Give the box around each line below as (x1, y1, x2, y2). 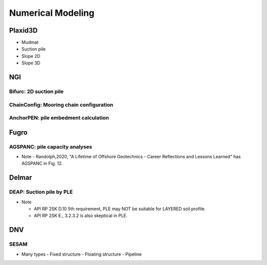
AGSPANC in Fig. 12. (21, 161, 63, 167)
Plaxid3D (9, 26, 38, 35)
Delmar (9, 174, 32, 182)
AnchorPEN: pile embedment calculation (9, 114, 109, 121)
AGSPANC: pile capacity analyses (9, 143, 92, 150)
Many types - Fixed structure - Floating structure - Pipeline (21, 251, 142, 257)
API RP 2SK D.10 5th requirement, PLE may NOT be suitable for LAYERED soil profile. (34, 206, 206, 212)
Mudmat (21, 40, 39, 45)
